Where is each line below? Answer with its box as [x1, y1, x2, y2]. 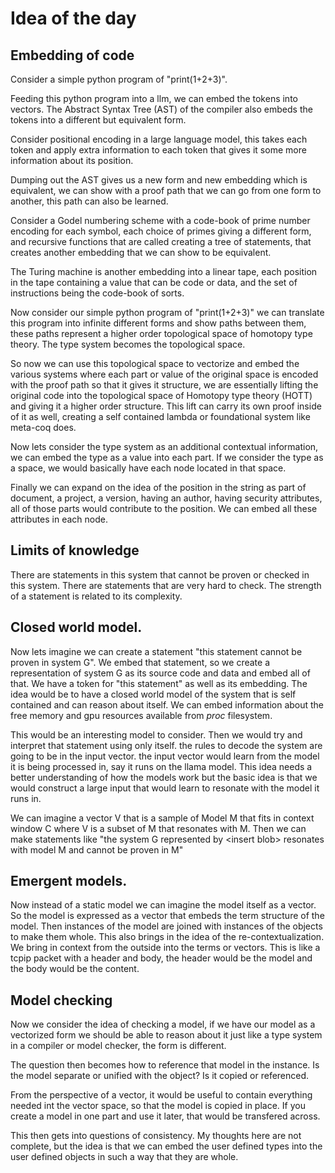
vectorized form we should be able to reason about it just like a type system [10, 1029, 323, 1041]
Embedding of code [10, 47, 135, 64]
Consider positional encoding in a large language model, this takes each [10, 133, 308, 145]
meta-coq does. [10, 422, 77, 433]
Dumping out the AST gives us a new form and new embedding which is [10, 174, 308, 186]
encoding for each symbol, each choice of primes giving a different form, [10, 225, 312, 237]
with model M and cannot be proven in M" [10, 843, 184, 856]
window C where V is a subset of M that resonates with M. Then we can [10, 822, 307, 834]
